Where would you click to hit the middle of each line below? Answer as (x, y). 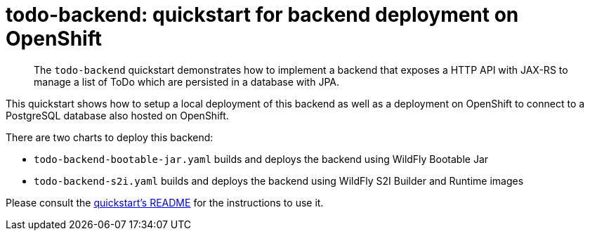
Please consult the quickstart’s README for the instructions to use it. (165, 202)
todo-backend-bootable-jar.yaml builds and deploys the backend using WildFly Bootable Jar (261, 159)
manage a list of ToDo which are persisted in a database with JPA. (186, 81)
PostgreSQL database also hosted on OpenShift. (117, 115)
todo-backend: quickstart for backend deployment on (262, 15)
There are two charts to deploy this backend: (110, 137)
